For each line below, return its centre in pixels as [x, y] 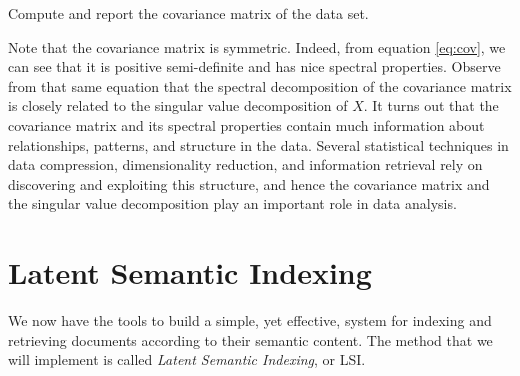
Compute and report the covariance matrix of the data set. [188, 13]
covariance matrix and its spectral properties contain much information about [246, 124]
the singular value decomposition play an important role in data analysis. [232, 203]
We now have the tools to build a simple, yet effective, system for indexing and [250, 320]
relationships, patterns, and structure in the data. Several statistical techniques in [258, 144]
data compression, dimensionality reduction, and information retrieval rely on [245, 164]
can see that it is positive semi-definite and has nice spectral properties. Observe [254, 66]
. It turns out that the [431, 105]
